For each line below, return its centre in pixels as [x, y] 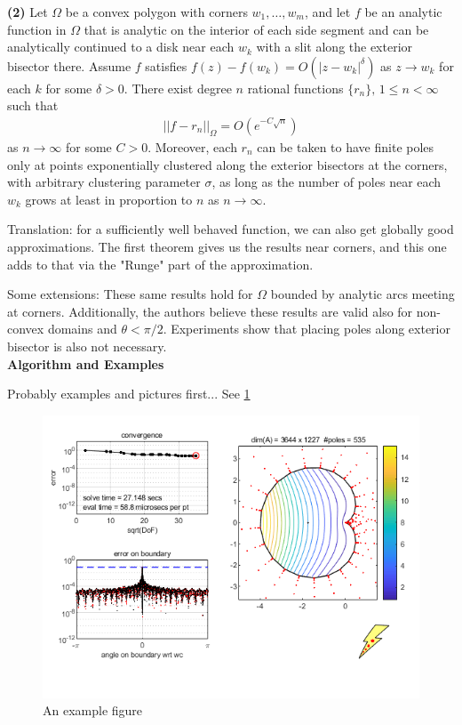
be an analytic [403, 12]
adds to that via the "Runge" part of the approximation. [160, 264]
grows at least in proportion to [109, 199]
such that [33, 105]
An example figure [93, 710]
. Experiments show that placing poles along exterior [307, 329]
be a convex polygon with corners [156, 12]
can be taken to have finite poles [346, 147]
